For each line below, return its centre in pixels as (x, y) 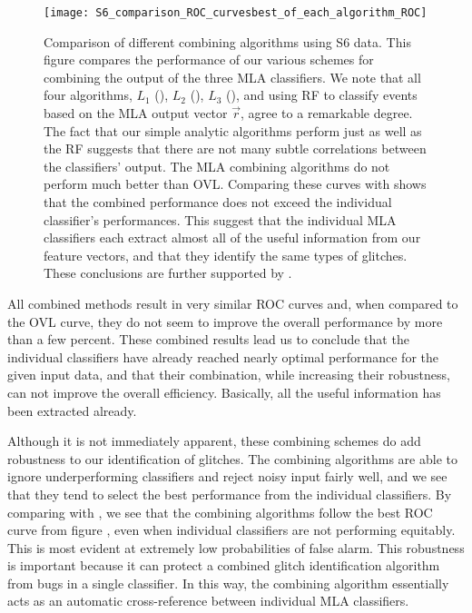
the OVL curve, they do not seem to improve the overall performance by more (225, 321)
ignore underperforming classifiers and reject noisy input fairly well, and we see (227, 476)
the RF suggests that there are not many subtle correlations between (235, 148)
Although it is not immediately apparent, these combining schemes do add (214, 441)
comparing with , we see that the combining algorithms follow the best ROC (220, 512)
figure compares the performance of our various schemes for (209, 59)
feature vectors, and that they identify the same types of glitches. (226, 255)
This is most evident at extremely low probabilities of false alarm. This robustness (236, 547)
